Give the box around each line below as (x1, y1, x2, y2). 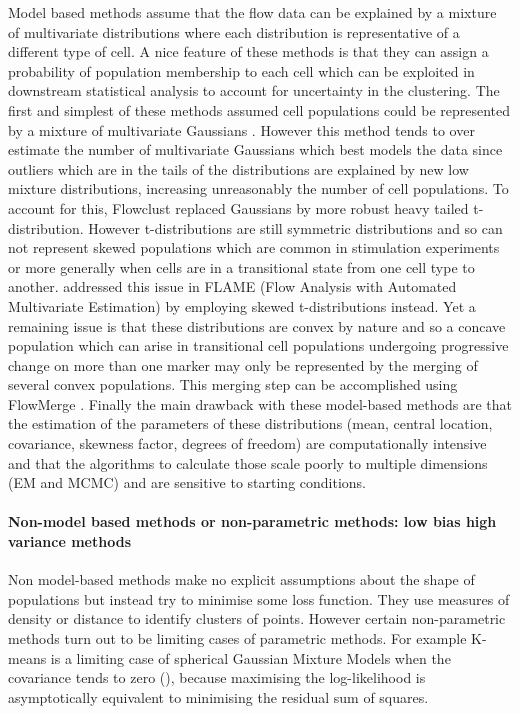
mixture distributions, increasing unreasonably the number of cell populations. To (8, 178, 509, 199)
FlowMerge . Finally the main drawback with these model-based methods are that (8, 393, 512, 414)
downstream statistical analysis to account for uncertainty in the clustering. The (8, 80, 500, 101)
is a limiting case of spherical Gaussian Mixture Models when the (50, 647, 451, 668)
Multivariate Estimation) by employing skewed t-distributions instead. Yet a (8, 295, 476, 316)
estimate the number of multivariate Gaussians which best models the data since (8, 139, 503, 160)
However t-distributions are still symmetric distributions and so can (88, 217, 503, 238)
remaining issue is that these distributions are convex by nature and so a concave (8, 315, 506, 336)
